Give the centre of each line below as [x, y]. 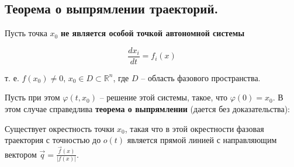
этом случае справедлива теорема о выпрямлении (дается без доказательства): [148, 109]
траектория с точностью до [53, 140]
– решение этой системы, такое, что [164, 97]
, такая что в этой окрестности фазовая [194, 128]
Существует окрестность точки [60, 128]
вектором [21, 154]
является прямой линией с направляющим [202, 140]
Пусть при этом [32, 97]
